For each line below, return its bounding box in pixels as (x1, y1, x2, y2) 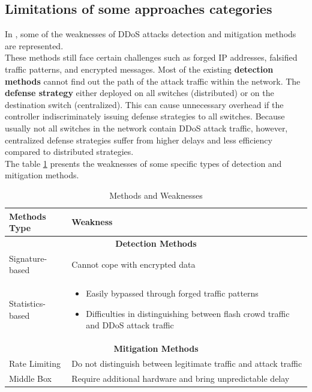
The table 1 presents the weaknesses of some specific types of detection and (5, 157, 282, 169)
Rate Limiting (9, 357, 61, 370)
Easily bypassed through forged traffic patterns (86, 287, 259, 300)
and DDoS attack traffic (86, 319, 174, 331)
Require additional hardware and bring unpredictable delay (71, 372, 290, 384)
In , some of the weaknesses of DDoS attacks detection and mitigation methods (5, 28, 296, 40)
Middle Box (9, 372, 52, 384)
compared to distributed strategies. (5, 145, 134, 158)
